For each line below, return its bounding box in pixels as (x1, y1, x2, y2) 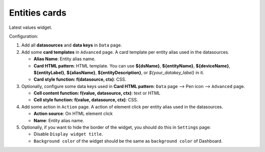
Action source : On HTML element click (33, 110, 113, 117)
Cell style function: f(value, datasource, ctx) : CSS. (33, 97, 138, 103)
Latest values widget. (9, 24, 53, 30)
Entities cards (9, 7, 67, 18)
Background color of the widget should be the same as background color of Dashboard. (33, 138, 223, 144)
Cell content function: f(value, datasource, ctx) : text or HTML (33, 90, 160, 96)
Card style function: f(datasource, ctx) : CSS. (33, 76, 127, 83)
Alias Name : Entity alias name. (33, 56, 96, 62)
